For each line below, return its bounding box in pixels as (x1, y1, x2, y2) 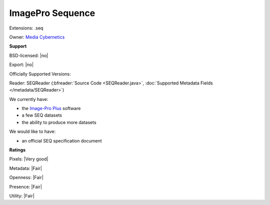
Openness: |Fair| (9, 174, 43, 180)
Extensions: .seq (9, 25, 43, 31)
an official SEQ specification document (21, 137, 102, 143)
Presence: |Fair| (9, 183, 42, 189)
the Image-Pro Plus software (21, 105, 81, 111)
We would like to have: (9, 128, 56, 134)
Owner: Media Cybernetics (9, 34, 65, 40)
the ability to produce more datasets (21, 119, 97, 125)
